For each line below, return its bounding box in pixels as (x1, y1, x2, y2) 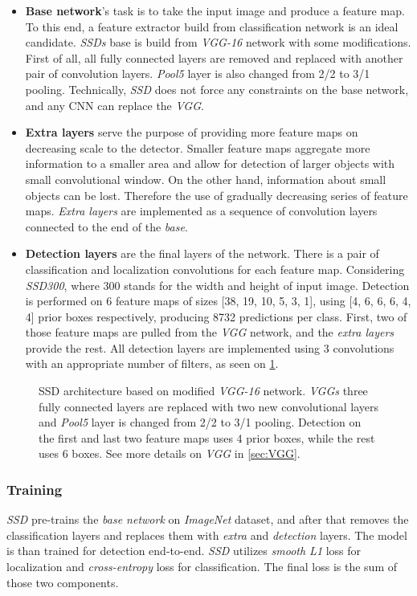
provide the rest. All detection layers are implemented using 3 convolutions (25, 339, 395, 356)
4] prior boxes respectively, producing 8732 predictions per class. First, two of (25, 308, 407, 325)
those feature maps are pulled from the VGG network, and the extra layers (25, 324, 395, 341)
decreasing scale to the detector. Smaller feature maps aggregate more (25, 139, 370, 156)
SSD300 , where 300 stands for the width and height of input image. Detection (25, 276, 410, 293)
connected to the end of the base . (25, 218, 188, 235)
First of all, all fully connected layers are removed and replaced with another (25, 49, 403, 66)
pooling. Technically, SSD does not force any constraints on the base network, (25, 80, 409, 97)
